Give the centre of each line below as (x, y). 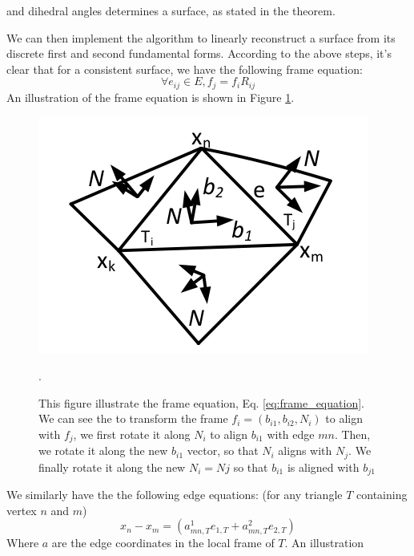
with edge (291, 434)
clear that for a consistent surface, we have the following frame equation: (185, 69)
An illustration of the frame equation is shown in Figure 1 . (151, 97)
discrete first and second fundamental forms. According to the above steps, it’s (199, 53)
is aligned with (323, 467)
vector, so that (223, 450)
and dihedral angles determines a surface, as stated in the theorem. (171, 10)
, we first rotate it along (132, 434)
